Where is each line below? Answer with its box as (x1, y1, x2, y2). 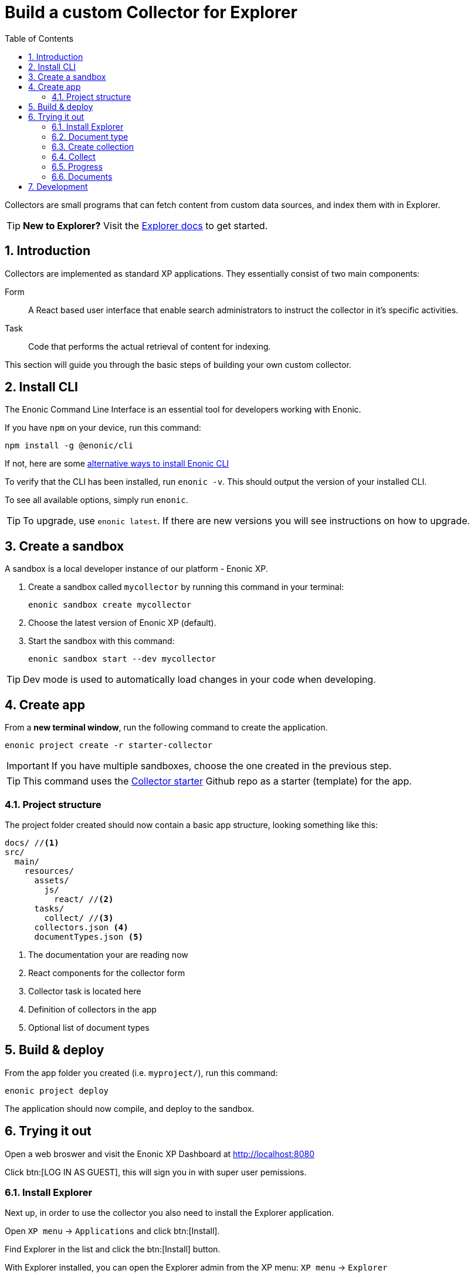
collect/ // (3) (44, 913, 114, 923)
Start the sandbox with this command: (28, 636, 175, 646)
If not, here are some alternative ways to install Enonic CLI (5, 458, 229, 469)
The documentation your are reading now (28, 949, 188, 960)
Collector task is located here (28, 986, 141, 996)
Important (6, 760, 49, 772)
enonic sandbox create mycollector (28, 600, 192, 610)
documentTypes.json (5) (34, 931, 144, 941)
